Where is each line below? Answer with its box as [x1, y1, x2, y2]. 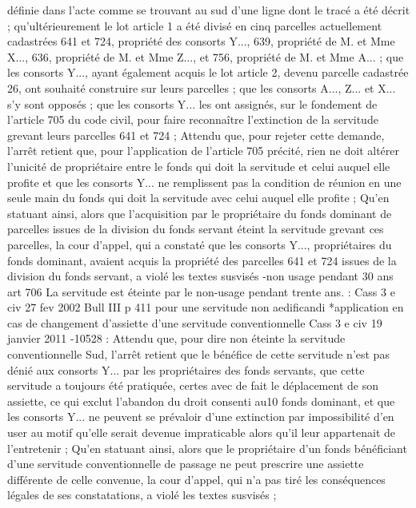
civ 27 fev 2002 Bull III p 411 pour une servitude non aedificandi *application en [7, 299, 404, 316]
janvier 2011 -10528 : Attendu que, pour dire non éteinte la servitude [7, 330, 346, 347]
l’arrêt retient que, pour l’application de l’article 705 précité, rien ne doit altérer [7, 142, 399, 159]
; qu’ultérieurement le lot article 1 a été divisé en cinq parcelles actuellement [7, 17, 382, 34]
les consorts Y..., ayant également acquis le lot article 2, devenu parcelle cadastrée [7, 64, 409, 81]
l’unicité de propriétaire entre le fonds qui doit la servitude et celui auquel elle [7, 157, 390, 174]
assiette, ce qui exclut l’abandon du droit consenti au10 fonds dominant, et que [7, 392, 395, 409]
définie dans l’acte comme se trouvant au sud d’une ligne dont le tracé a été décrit [7, 2, 410, 18]
